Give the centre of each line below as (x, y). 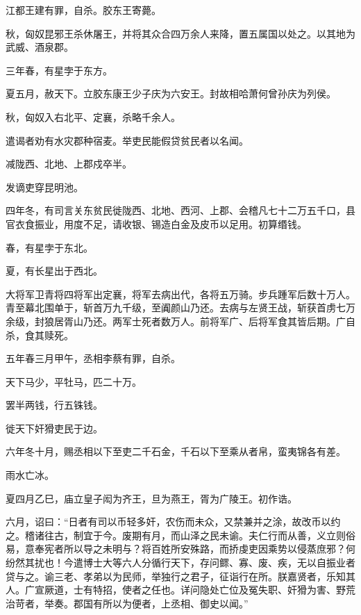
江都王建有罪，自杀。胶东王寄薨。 (83, 10)
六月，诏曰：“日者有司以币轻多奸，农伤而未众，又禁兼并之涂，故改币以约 (173, 522)
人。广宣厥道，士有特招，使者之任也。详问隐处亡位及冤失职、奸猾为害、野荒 (180, 590)
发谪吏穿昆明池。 (44, 187)
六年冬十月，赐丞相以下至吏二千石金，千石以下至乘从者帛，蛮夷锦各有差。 (176, 451)
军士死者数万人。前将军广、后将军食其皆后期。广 (234, 321)
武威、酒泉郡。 (40, 47)
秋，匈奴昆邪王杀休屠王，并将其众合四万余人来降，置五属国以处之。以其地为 (180, 33)
